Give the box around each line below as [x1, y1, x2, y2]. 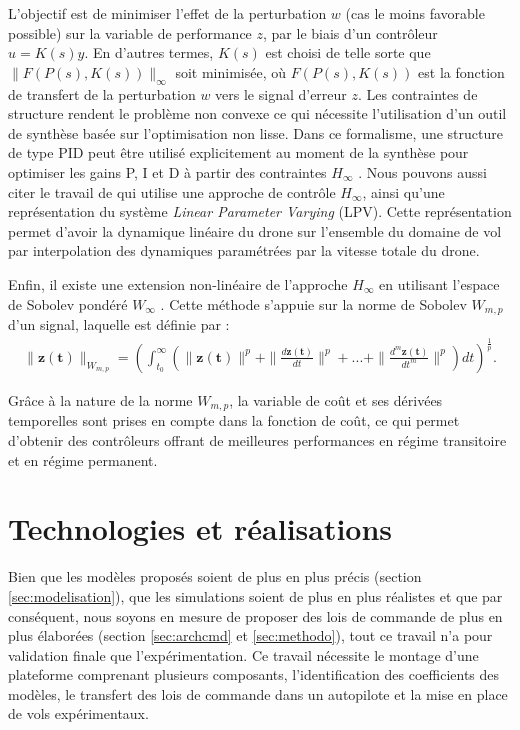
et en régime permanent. [8, 449, 158, 470]
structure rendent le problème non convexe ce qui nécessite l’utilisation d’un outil [8, 103, 507, 124]
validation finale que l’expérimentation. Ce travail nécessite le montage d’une [8, 644, 479, 665]
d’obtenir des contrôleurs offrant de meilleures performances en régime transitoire [8, 430, 507, 450]
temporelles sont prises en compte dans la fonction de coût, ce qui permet [8, 410, 460, 431]
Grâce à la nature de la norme [8, 389, 193, 410]
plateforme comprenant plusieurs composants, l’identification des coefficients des [8, 664, 500, 685]
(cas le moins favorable [345, 3, 485, 23]
